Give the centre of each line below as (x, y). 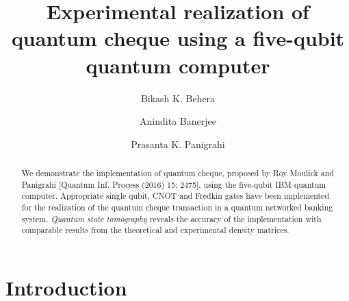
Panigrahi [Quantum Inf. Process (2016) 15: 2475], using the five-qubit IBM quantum (174, 184)
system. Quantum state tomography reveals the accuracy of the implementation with (171, 218)
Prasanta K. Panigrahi (178, 144)
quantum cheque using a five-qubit (178, 38)
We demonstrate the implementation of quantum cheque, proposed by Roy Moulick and (178, 173)
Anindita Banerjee (178, 121)
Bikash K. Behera (178, 98)
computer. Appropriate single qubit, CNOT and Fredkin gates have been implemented (176, 196)
